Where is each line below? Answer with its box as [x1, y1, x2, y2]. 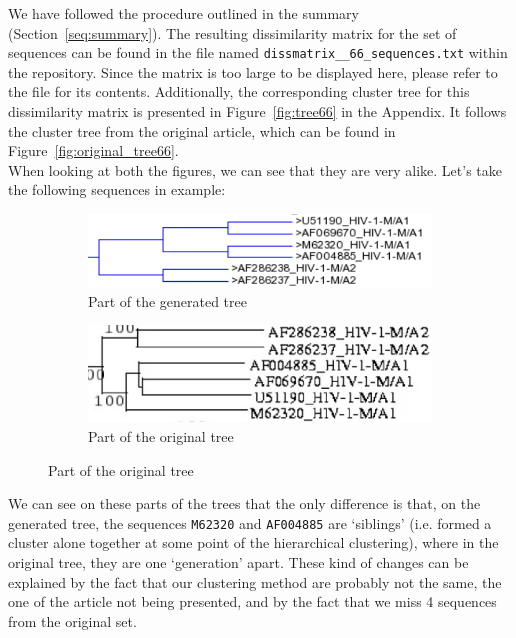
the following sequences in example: [8, 179, 226, 200]
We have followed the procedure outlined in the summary [8, 3, 359, 23]
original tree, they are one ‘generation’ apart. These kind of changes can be [8, 552, 469, 573]
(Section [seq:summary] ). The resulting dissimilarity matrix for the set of [8, 22, 457, 43]
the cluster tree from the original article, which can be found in [8, 120, 396, 141]
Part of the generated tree [88, 290, 247, 311]
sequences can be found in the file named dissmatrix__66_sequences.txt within [8, 42, 508, 63]
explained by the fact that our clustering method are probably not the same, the [8, 571, 502, 592]
